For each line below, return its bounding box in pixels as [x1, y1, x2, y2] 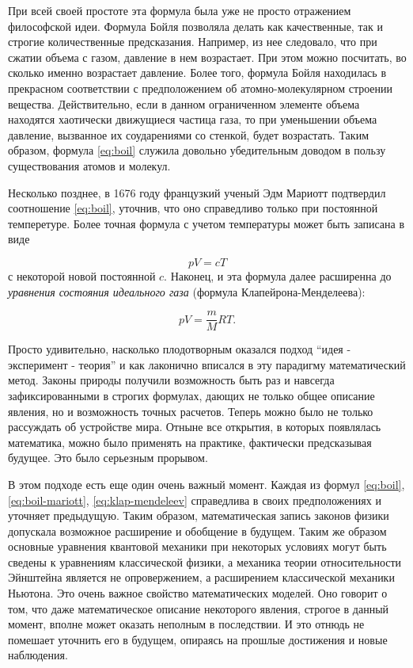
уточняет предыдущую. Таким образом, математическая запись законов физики [8, 507, 389, 524]
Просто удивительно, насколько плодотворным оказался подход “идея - [8, 341, 351, 357]
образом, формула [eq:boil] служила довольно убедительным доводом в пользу [8, 142, 386, 158]
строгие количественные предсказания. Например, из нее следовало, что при [8, 33, 377, 50]
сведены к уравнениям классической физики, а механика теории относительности [8, 553, 402, 570]
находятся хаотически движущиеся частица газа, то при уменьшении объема [8, 111, 377, 128]
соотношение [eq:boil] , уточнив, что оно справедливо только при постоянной [8, 200, 378, 216]
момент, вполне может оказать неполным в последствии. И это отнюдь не [8, 616, 365, 632]
